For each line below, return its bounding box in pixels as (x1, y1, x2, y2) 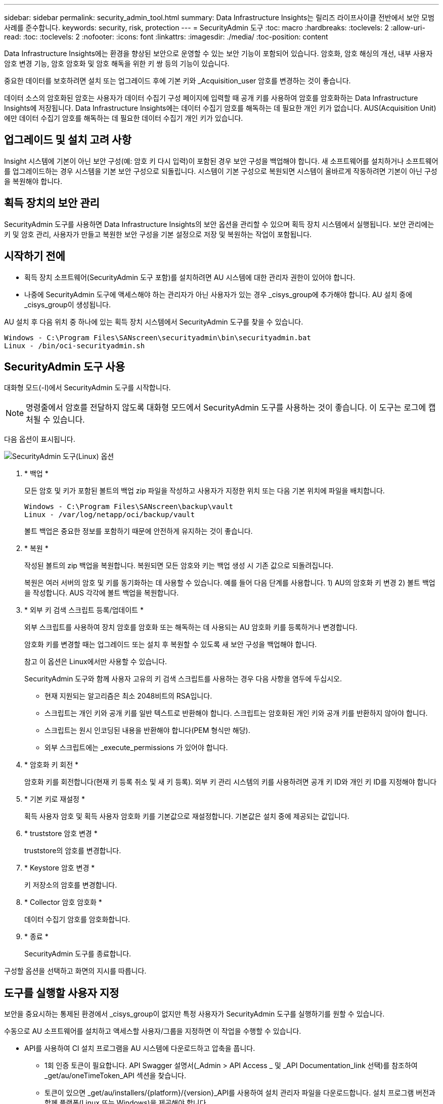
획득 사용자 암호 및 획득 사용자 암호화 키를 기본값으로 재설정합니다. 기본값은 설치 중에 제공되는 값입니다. (24, 812, 349, 821)
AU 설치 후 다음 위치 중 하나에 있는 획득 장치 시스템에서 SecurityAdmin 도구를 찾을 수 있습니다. (4, 317, 303, 326)
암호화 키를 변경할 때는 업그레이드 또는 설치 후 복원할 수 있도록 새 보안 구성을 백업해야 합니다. (24, 640, 317, 649)
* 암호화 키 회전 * (24, 760, 79, 769)
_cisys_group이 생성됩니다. (24, 300, 111, 309)
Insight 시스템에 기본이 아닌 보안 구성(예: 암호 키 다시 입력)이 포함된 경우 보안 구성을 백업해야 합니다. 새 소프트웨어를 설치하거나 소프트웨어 (4, 156, 438, 165)
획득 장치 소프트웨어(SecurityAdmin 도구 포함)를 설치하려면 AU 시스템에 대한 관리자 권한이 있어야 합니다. (24, 272, 356, 282)
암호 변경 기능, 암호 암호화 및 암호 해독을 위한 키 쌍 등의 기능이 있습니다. (4, 59, 230, 68)
